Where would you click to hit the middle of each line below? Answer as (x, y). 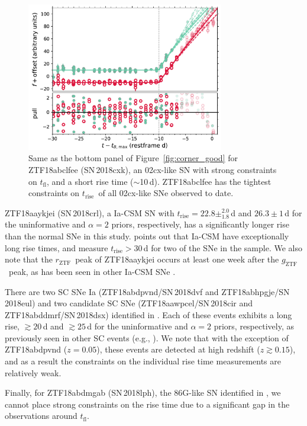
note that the (29, 259)
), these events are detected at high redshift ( (178, 349)
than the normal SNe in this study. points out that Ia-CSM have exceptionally (147, 236)
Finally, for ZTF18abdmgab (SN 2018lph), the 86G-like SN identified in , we (143, 393)
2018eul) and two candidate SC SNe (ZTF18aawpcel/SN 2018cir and (129, 303)
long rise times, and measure (56, 247)
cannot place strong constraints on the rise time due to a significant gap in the (147, 404)
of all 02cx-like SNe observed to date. (166, 193)
